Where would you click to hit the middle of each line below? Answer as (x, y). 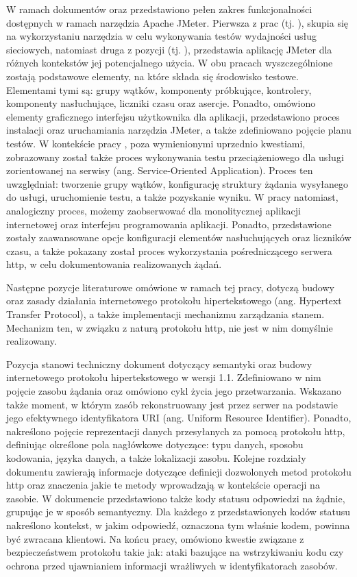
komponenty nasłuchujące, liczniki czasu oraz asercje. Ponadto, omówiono (161, 103)
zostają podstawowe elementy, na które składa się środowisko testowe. (152, 76)
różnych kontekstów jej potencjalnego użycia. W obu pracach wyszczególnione (170, 63)
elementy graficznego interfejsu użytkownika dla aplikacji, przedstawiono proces (173, 116)
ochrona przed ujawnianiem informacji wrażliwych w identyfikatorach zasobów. (172, 565)
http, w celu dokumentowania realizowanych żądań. (114, 264)
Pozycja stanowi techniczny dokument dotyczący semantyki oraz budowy (159, 364)
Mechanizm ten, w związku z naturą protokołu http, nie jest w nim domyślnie (170, 327)
